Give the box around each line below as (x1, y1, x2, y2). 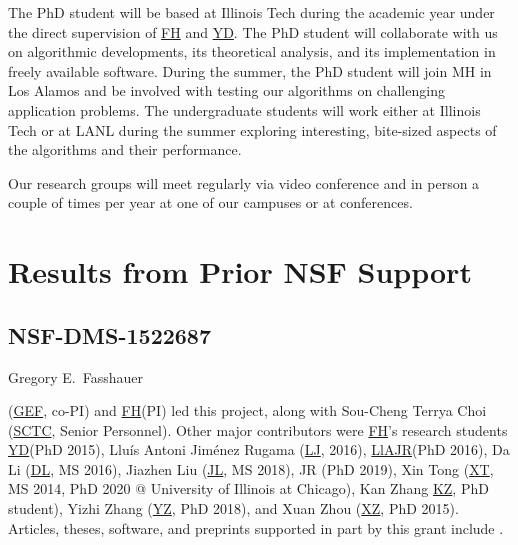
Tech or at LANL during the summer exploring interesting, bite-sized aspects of (8, 119, 497, 140)
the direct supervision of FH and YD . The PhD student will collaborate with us (8, 21, 498, 42)
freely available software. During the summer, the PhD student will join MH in (8, 60, 492, 81)
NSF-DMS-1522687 (8, 319, 212, 350)
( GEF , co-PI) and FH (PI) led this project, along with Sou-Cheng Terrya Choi (8, 400, 487, 421)
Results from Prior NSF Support (8, 251, 472, 292)
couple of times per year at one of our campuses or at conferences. (8, 192, 413, 213)
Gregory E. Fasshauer (8, 366, 143, 387)
